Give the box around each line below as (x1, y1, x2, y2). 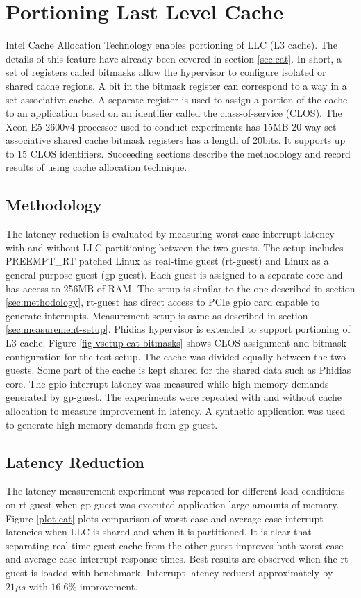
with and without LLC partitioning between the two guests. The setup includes (6, 240, 344, 254)
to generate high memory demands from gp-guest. (6, 417, 218, 431)
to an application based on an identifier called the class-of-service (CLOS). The (6, 106, 342, 120)
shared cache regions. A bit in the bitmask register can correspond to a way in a (6, 78, 347, 92)
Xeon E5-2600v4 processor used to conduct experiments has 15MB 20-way (6, 119, 321, 133)
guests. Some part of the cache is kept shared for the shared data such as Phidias (6, 363, 351, 377)
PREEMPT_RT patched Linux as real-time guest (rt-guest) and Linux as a (6, 254, 329, 268)
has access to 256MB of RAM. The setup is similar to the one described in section (6, 281, 355, 295)
